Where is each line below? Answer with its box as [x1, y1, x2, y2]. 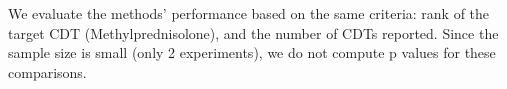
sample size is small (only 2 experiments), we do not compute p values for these [8, 42, 496, 63]
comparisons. [8, 61, 87, 82]
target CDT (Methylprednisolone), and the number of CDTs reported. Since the [8, 22, 499, 43]
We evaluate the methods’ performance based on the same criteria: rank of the [8, 3, 490, 23]
